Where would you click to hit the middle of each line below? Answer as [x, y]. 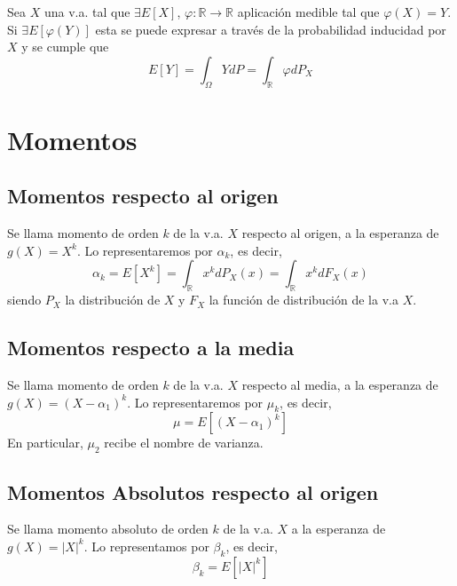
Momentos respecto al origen [143, 196]
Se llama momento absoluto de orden [108, 529]
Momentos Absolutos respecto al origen [193, 491]
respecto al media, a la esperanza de [340, 384]
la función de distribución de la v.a [303, 300]
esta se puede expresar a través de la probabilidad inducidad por [271, 29]
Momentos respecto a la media [151, 348]
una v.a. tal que [87, 12]
